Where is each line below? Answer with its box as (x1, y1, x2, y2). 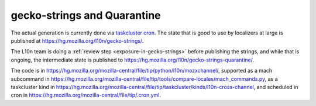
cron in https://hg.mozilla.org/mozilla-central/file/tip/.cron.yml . (11, 91, 161, 99)
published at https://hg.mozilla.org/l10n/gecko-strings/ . (11, 37, 144, 44)
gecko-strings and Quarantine (11, 9, 161, 22)
